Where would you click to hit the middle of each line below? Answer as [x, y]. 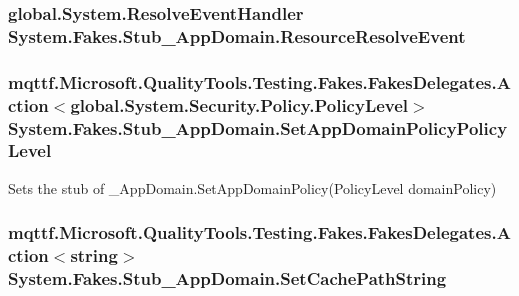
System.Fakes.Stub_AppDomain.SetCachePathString [227, 278]
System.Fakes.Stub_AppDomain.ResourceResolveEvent [237, 35]
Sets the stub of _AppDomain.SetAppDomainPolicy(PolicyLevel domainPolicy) [252, 187]
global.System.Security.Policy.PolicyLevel [239, 104]
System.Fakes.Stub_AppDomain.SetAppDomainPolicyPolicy [258, 127]
